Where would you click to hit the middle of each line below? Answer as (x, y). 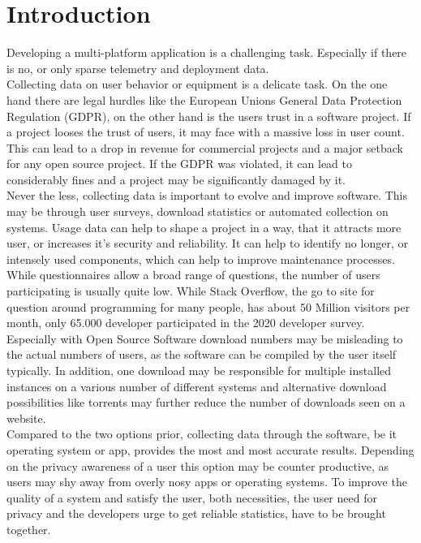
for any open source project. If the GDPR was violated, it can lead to (180, 164)
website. (26, 418)
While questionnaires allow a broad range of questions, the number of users (193, 275)
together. (29, 529)
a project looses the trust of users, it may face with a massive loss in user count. (206, 132)
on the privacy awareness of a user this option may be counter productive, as (198, 465)
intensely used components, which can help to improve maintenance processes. (201, 259)
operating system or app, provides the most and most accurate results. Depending (210, 449)
